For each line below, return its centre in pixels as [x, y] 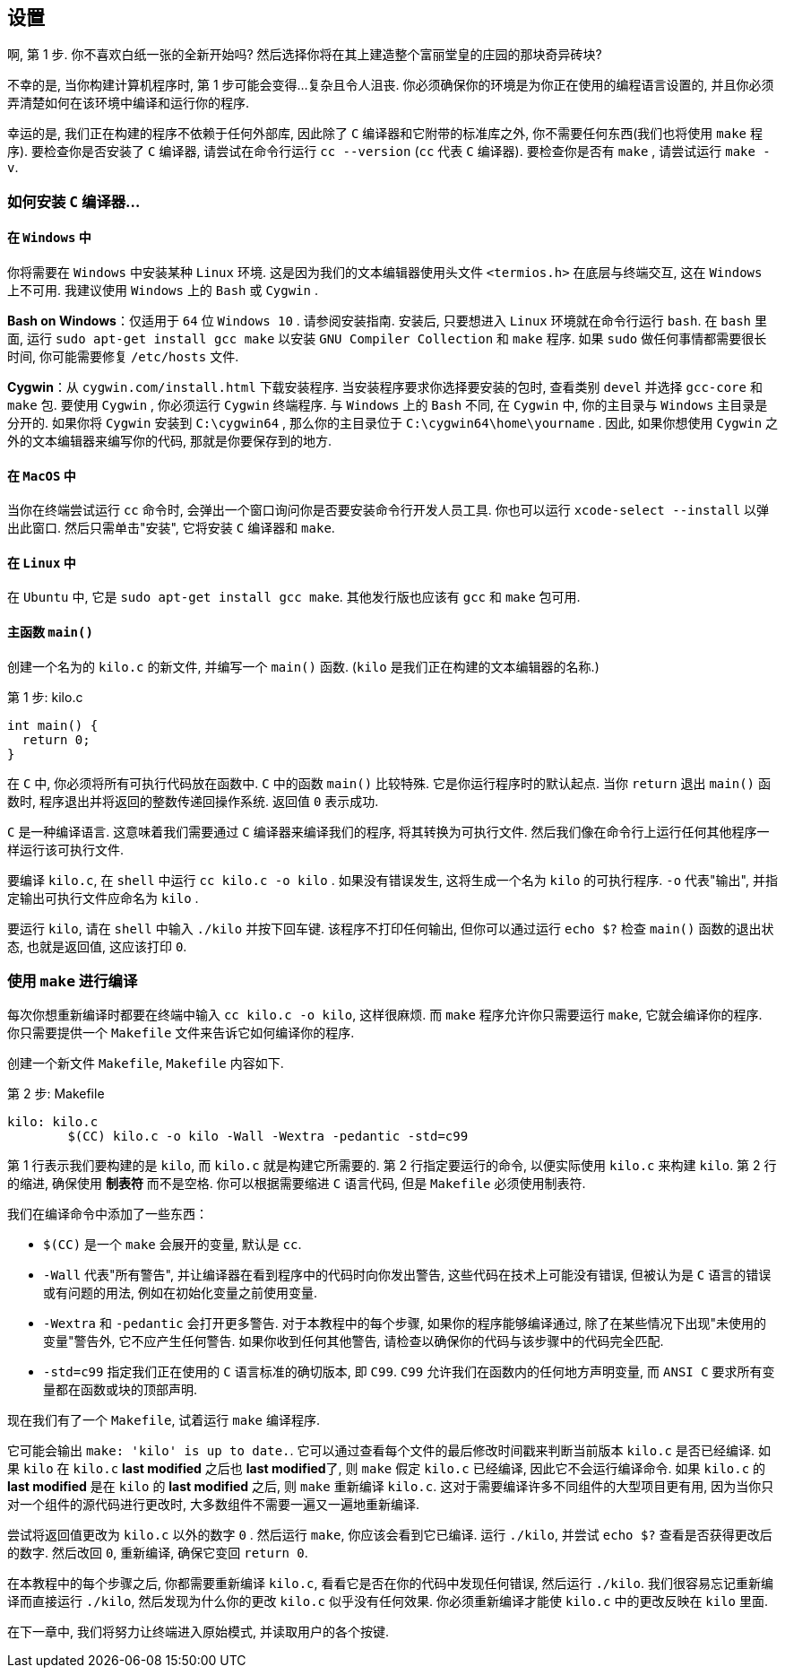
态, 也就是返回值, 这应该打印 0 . [97, 946]
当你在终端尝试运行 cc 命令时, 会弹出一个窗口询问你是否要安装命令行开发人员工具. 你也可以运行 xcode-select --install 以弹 [388, 510]
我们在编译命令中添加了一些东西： [108, 1214]
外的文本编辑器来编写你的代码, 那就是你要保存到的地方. [170, 441]
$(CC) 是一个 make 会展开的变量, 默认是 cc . [173, 1245]
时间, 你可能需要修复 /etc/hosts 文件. [123, 357]
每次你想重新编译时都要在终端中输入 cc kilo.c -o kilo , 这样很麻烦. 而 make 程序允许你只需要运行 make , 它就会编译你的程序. [385, 1015]
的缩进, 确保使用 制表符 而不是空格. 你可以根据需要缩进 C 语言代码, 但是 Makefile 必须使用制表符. [297, 1184]
